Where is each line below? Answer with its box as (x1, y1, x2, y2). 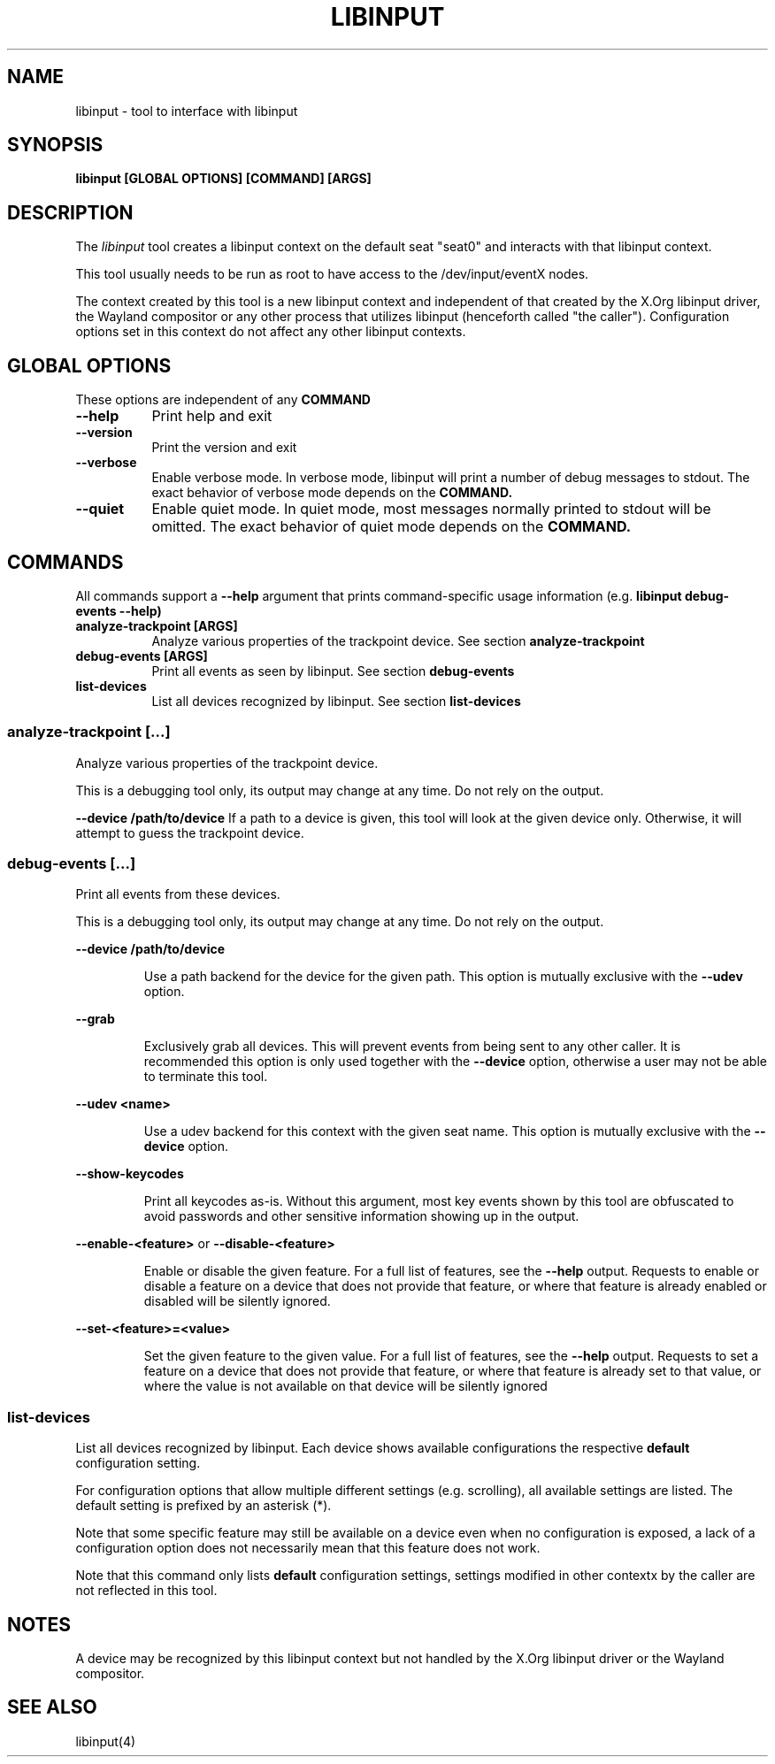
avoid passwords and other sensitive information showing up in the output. (143, 1208, 579, 1224)
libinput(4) (75, 1733, 136, 1749)
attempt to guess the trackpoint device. (75, 824, 304, 840)
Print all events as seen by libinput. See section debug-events (151, 663, 515, 679)
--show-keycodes (75, 1166, 184, 1182)
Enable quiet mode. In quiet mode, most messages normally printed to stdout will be (151, 500, 711, 518)
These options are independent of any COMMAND (75, 392, 371, 408)
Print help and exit (151, 407, 272, 426)
